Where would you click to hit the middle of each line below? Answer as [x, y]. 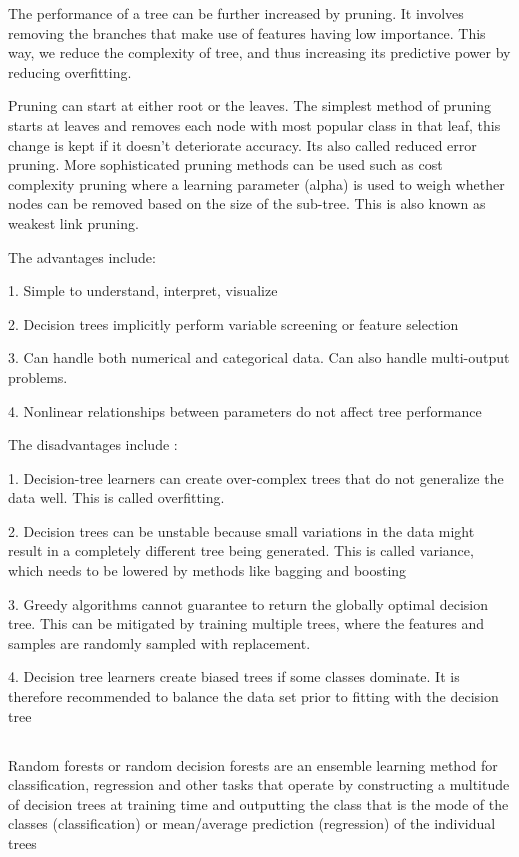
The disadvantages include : [93, 444]
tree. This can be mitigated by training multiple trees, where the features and [246, 623]
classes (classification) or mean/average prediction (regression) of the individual [252, 823]
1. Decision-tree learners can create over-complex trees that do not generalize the [256, 477]
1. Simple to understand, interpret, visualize [143, 290]
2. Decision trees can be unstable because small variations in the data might [241, 530]
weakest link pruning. [73, 222]
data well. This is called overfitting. [116, 497]
